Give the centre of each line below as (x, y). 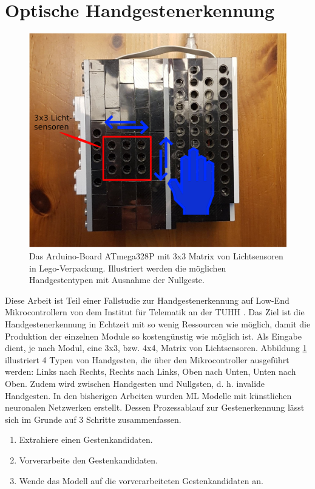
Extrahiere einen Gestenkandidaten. (86, 439)
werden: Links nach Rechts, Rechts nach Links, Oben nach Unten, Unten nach (151, 371)
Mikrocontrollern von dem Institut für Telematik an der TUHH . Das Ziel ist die (155, 312)
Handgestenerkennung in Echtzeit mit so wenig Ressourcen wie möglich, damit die (158, 324)
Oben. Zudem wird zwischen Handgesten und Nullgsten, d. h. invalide (135, 384)
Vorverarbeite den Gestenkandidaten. (89, 460)
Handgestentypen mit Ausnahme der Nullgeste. (117, 280)
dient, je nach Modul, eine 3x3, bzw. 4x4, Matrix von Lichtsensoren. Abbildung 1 (156, 348)
